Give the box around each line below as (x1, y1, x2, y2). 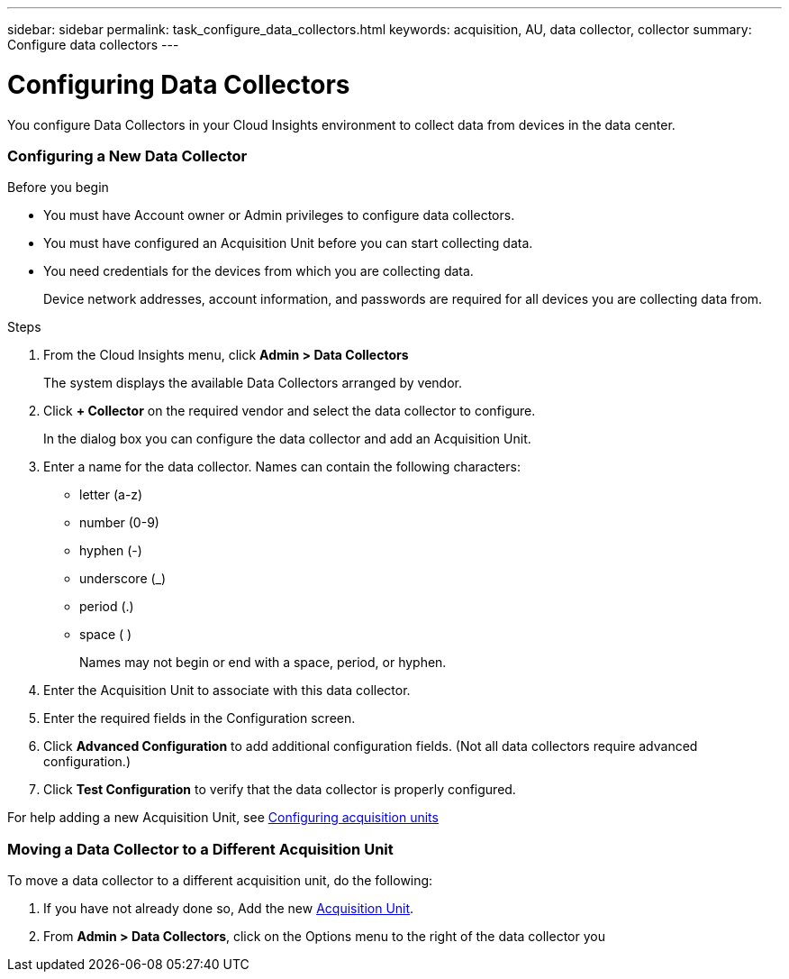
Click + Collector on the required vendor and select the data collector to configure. (43, 403, 536, 419)
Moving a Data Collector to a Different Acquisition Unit (7, 839, 394, 858)
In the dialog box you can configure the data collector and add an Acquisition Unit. (43, 431, 531, 447)
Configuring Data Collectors (7, 69, 350, 100)
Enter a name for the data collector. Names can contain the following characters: (43, 459, 521, 475)
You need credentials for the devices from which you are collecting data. (43, 263, 474, 279)
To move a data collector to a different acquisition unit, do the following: (7, 873, 433, 888)
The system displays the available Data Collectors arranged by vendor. (43, 375, 462, 391)
